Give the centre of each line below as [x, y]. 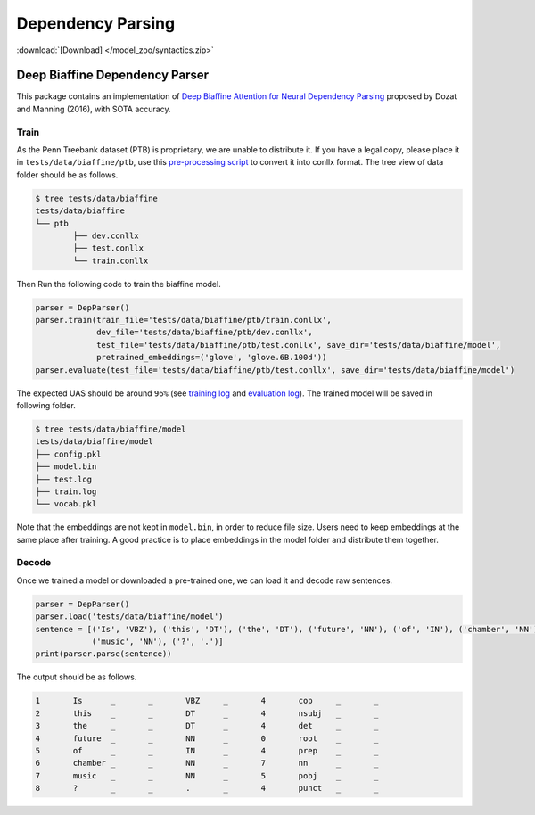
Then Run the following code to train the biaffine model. [119, 284]
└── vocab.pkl [66, 504]
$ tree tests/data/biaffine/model [111, 429]
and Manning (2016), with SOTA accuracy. [94, 109]
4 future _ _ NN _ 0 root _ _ [207, 738]
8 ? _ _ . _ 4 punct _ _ [207, 788]
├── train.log [66, 491]
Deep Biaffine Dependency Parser [113, 75]
